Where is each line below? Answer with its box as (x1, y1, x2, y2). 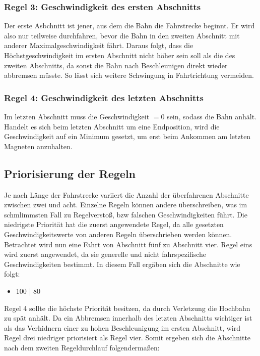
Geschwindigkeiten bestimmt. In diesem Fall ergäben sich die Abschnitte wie (4, 258, 240, 269)
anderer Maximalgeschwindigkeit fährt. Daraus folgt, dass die (4, 40, 193, 51)
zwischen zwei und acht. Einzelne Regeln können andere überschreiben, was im (4, 199, 247, 210)
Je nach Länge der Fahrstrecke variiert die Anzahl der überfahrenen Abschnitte (4, 189, 249, 200)
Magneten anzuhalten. (4, 141, 73, 151)
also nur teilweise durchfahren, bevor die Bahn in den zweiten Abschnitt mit (4, 30, 240, 40)
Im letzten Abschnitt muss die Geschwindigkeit (4, 111, 150, 121)
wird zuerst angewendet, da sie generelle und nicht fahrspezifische (4, 249, 207, 259)
